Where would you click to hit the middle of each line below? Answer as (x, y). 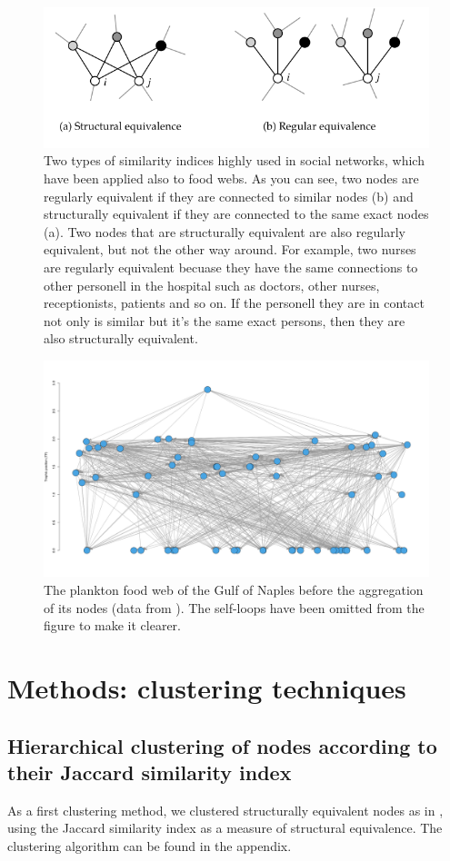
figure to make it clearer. (112, 625)
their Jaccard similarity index (150, 772)
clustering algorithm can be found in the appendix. (150, 845)
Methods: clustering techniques (207, 687)
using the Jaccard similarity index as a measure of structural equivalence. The (225, 828)
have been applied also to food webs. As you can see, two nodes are (231, 178)
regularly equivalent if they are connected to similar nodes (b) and (229, 196)
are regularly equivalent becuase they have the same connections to (231, 267)
